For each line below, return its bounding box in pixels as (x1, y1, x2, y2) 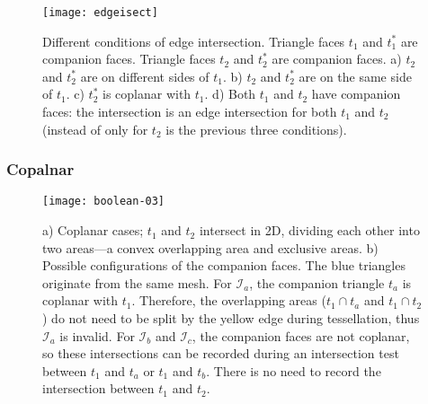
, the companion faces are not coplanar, (192, 326, 410, 345)
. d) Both (204, 84, 256, 103)
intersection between (42, 379, 155, 398)
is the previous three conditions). (165, 119, 347, 138)
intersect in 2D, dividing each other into (199, 221, 420, 240)
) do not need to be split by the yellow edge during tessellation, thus (42, 309, 420, 328)
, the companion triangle (249, 273, 385, 292)
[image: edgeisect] (42, 6, 158, 19)
